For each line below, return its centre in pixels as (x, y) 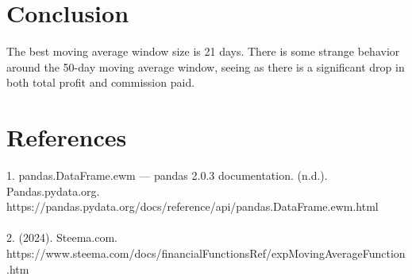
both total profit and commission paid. (101, 82)
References (67, 137)
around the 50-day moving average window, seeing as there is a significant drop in (206, 66)
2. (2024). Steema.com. (62, 237)
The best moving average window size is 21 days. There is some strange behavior (203, 51)
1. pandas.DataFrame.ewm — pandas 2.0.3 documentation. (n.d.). (167, 175)
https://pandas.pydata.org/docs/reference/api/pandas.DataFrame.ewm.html (193, 206)
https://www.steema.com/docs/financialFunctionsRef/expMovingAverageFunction (206, 253)
